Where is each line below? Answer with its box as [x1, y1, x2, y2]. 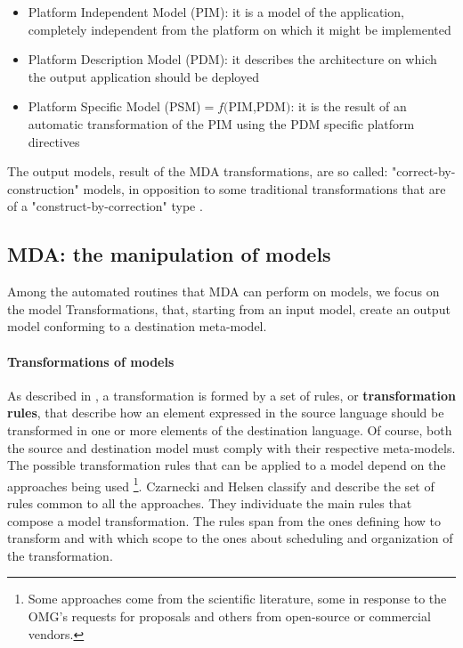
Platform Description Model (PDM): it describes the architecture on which [28, 50, 437, 69]
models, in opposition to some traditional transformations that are [83, 179, 446, 198]
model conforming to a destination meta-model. [7, 317, 267, 336]
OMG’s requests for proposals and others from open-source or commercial [28, 606, 431, 625]
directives [28, 132, 80, 150]
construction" [7, 179, 79, 198]
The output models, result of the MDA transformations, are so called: [7, 162, 388, 181]
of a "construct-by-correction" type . [7, 197, 203, 215]
